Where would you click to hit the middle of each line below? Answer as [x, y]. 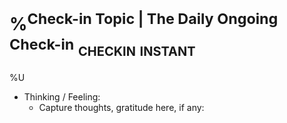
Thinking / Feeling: [62, 96]
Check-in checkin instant [102, 47]
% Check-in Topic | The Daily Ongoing [144, 22]
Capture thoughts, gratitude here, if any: [121, 107]
